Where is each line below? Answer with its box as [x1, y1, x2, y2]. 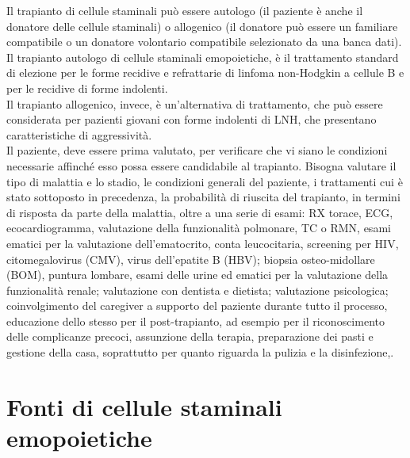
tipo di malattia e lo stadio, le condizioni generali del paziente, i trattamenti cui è [6, 173, 403, 189]
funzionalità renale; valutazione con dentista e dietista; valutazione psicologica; [6, 281, 389, 298]
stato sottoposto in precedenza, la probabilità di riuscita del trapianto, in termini [6, 189, 400, 205]
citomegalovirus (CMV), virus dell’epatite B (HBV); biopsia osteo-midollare [6, 250, 375, 267]
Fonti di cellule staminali [6, 390, 282, 422]
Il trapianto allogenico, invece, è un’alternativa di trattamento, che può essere [6, 95, 383, 112]
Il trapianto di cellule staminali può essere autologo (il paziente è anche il [6, 2, 363, 18]
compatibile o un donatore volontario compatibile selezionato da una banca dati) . [6, 33, 402, 50]
